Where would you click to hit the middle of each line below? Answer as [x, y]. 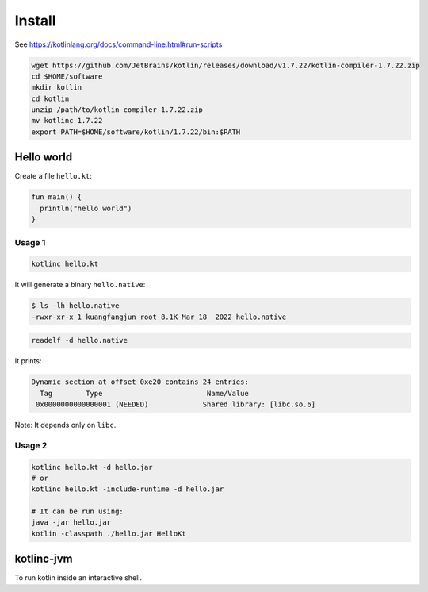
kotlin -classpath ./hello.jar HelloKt [109, 533]
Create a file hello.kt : [53, 176]
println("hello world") [86, 208]
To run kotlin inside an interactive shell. [78, 578]
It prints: [28, 361]
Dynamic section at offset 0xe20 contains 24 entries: [140, 382]
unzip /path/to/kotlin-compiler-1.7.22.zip [117, 110]
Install [35, 21]
